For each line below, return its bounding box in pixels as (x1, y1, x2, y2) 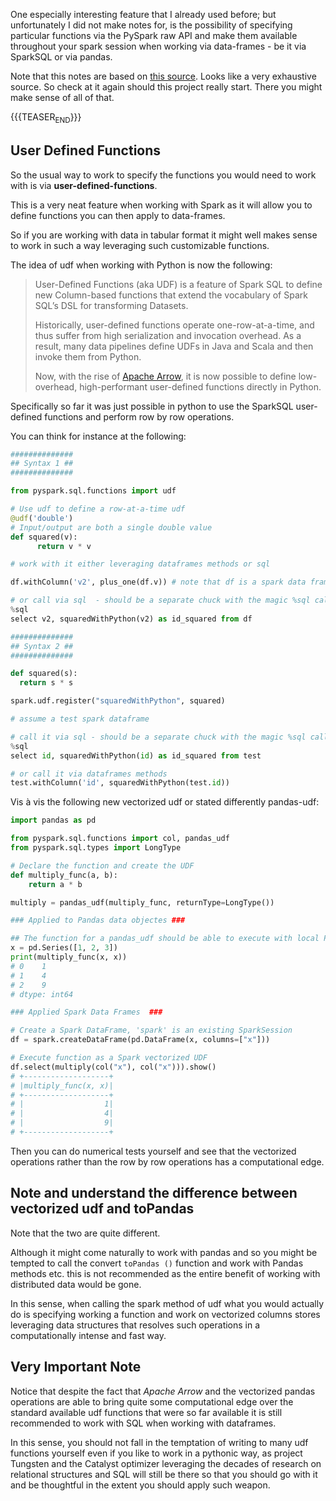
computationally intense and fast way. (10, 1329, 167, 1341)
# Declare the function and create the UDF (10, 860, 195, 871)
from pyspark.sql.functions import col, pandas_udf (10, 834, 230, 844)
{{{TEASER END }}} (10, 111, 82, 125)
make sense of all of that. (10, 92, 115, 103)
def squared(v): (10, 532, 78, 542)
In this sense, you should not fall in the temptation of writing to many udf (10, 1436, 309, 1448)
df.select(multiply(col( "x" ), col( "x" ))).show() (10, 1062, 217, 1072)
